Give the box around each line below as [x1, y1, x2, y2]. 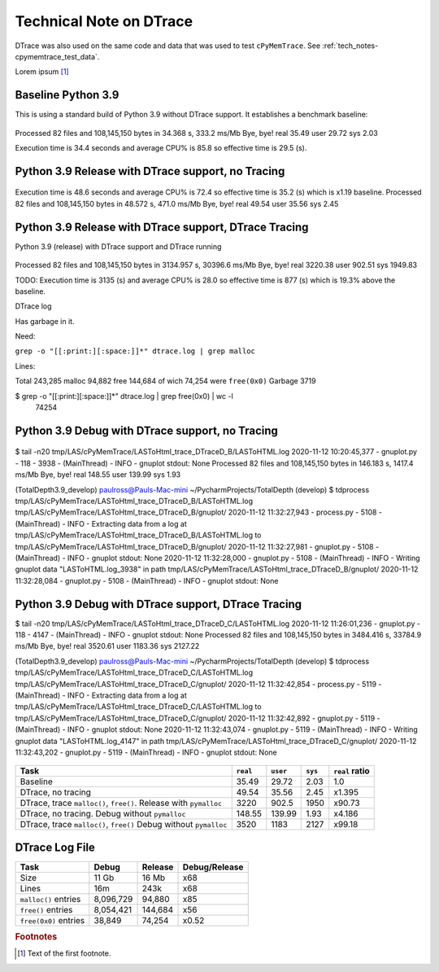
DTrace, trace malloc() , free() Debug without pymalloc [20, 819, 228, 830]
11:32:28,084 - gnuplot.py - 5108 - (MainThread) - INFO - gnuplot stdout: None [15, 576, 279, 585]
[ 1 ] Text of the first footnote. [17, 948, 111, 958]
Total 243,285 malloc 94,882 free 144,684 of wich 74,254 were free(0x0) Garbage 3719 [15, 376, 316, 386]
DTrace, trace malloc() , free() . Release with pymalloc [20, 798, 223, 809]
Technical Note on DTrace [15, 12, 193, 30]
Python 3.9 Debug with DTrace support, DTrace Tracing [15, 597, 302, 611]
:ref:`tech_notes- [322, 41, 379, 50]
